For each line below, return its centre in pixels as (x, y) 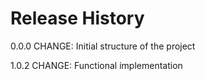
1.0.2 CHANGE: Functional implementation (96, 65)
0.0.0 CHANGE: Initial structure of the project (103, 46)
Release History (77, 18)
